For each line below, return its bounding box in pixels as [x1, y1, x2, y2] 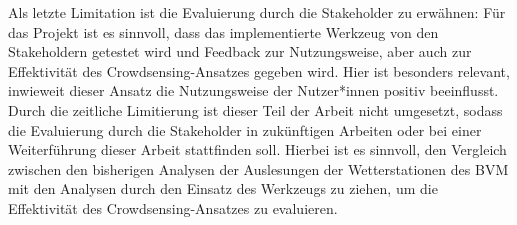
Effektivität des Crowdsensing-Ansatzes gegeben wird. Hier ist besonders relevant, [8, 60, 510, 81]
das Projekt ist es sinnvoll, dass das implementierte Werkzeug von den [8, 21, 439, 42]
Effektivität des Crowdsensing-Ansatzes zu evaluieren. [8, 197, 338, 218]
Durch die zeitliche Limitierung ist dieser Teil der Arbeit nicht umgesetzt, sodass [8, 99, 503, 120]
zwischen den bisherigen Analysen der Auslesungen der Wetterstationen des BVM [8, 158, 509, 179]
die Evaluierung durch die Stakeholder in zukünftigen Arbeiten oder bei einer [8, 119, 482, 140]
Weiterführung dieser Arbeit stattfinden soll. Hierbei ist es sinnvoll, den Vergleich [8, 139, 507, 160]
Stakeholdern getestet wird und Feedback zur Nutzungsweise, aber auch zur [8, 41, 472, 62]
